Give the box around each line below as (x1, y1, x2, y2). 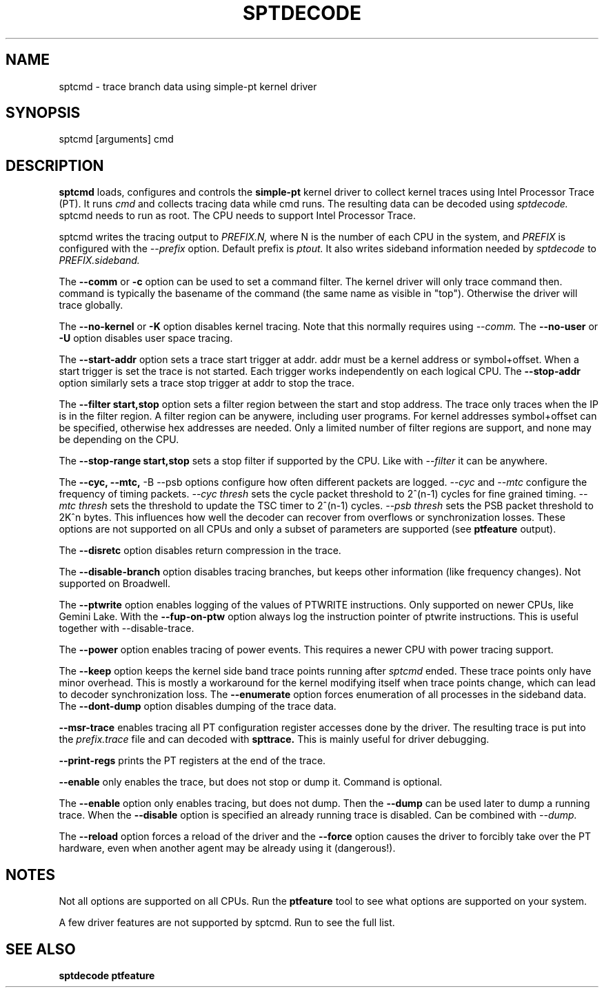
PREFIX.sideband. (59, 254, 140, 267)
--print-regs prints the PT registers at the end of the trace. (59, 755, 326, 767)
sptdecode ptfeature (59, 969, 155, 981)
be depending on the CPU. (59, 433, 179, 446)
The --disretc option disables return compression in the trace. (59, 544, 341, 557)
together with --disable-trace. (59, 622, 194, 635)
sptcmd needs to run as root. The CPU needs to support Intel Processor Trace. (59, 209, 416, 222)
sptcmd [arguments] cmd (59, 133, 174, 145)
